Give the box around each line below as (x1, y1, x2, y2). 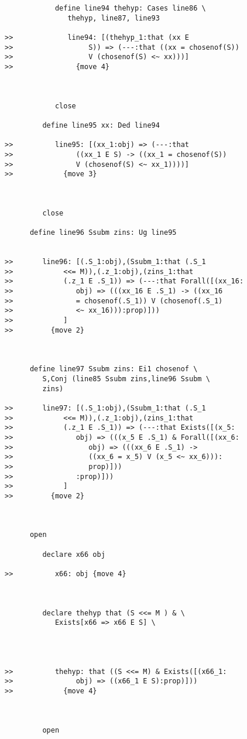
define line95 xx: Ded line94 (42, 121, 160, 129)
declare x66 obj (42, 550, 105, 559)
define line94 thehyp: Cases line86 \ (54, 4, 206, 12)
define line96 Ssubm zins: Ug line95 (29, 228, 177, 237)
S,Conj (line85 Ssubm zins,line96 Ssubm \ (42, 374, 210, 383)
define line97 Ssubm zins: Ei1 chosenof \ (29, 365, 198, 374)
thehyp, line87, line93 (67, 13, 160, 22)
